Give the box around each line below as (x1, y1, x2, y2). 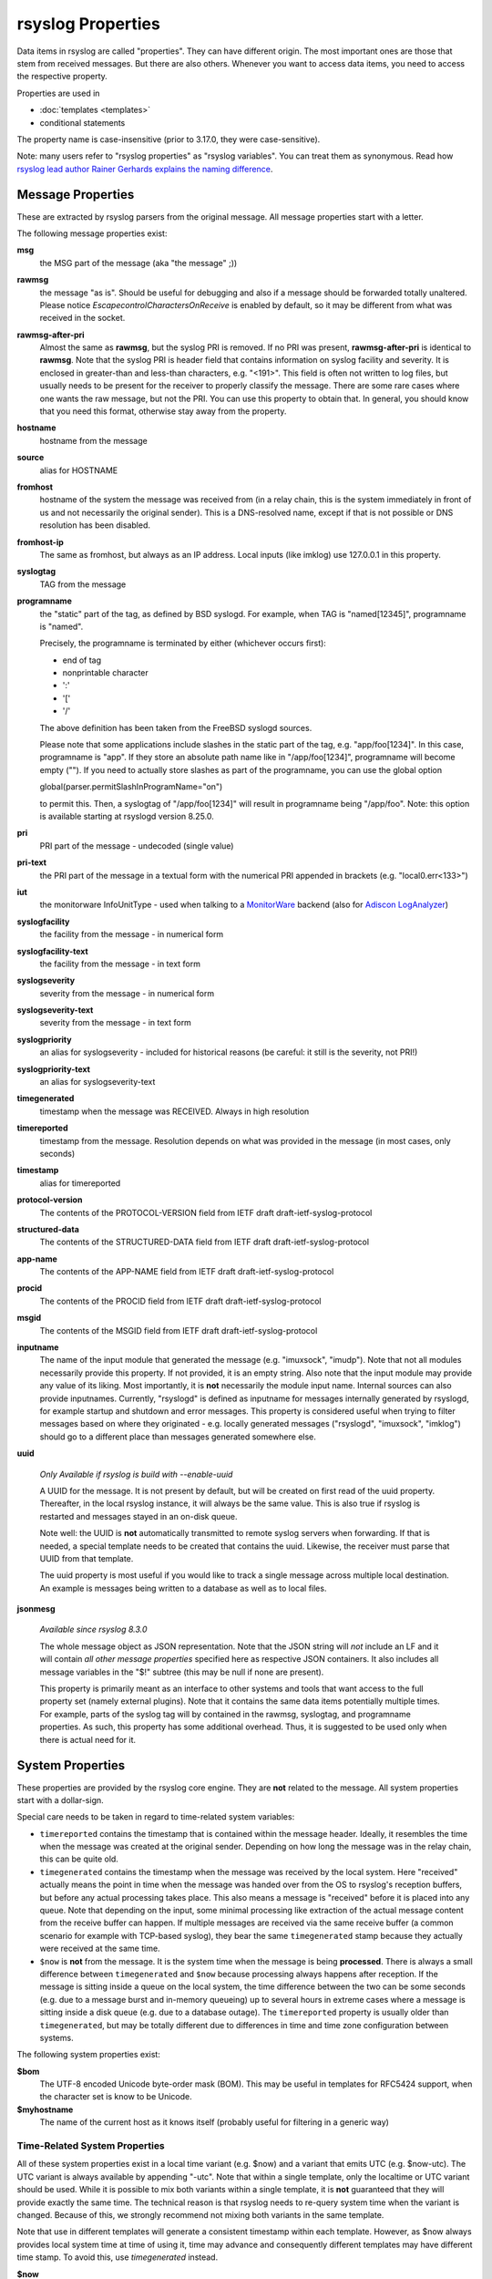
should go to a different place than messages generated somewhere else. (39, 1431, 316, 1442)
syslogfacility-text (16, 945, 88, 956)
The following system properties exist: (16, 2049, 161, 2060)
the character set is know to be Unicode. (39, 2091, 193, 2102)
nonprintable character (62, 667, 149, 678)
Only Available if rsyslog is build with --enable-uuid (39, 1469, 233, 1480)
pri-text (16, 857, 47, 868)
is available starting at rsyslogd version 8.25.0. (39, 810, 214, 821)
